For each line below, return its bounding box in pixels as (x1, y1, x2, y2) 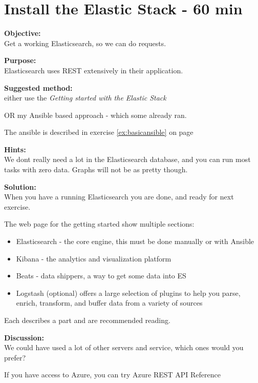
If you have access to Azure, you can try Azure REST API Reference (4, 369, 221, 380)
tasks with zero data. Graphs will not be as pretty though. (4, 164, 188, 175)
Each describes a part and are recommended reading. (4, 315, 170, 325)
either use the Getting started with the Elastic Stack (4, 92, 166, 103)
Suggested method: (4, 82, 73, 93)
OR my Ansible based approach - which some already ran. (4, 109, 187, 120)
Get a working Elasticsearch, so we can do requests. (4, 37, 166, 48)
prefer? (4, 352, 26, 362)
